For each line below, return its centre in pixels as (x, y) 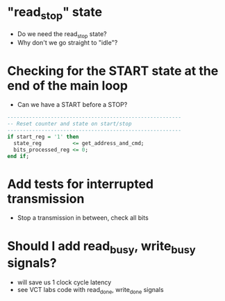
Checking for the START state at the (113, 71)
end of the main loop (68, 86)
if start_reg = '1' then (43, 137)
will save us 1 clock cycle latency (64, 282)
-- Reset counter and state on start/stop (69, 124)
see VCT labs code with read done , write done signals (91, 290)
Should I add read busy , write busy (101, 247)
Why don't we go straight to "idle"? (67, 43)
